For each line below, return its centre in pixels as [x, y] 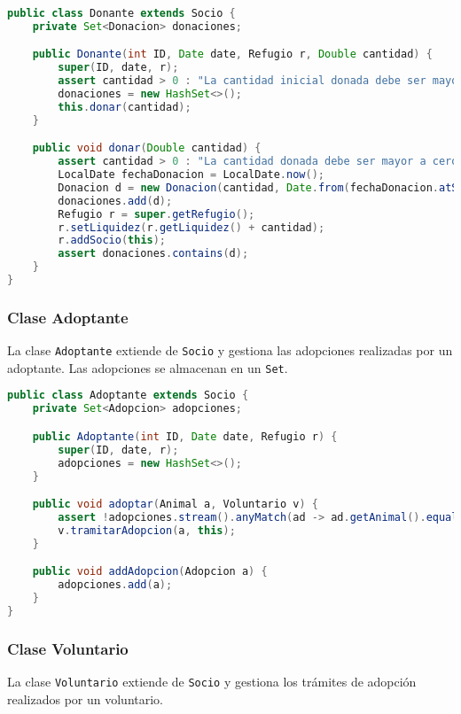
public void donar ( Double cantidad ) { [147, 148]
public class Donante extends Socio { [121, 13]
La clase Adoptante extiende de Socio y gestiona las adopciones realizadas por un [230, 350]
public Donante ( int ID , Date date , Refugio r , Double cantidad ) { [232, 54]
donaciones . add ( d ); [115, 201]
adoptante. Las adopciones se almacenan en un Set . [148, 367]
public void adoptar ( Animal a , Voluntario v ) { [175, 504]
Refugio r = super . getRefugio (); [156, 214]
